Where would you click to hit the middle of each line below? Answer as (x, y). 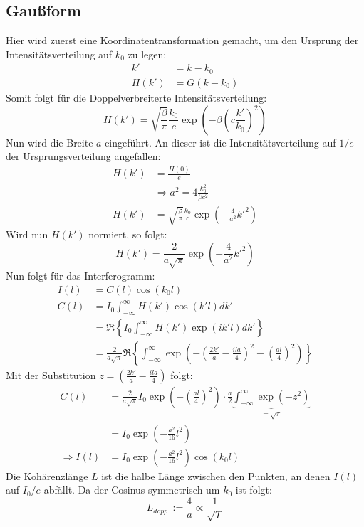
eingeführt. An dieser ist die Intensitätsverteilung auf (220, 142)
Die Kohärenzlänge (47, 475)
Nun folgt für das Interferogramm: (80, 275)
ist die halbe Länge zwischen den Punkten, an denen (216, 475)
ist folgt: (254, 490)
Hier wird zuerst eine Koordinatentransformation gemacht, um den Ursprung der (182, 40)
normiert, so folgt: (128, 234)
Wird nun (27, 234)
